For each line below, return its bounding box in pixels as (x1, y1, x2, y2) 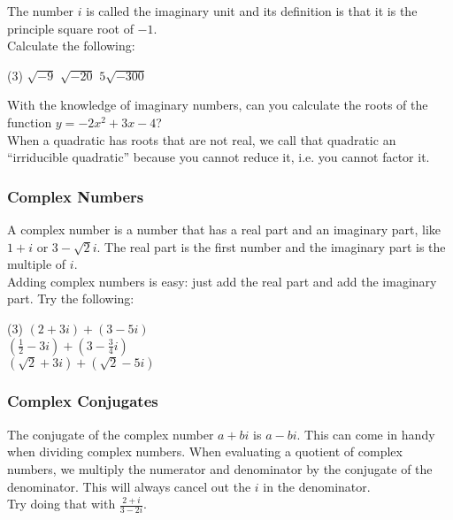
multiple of (7, 255, 66, 273)
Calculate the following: (7, 36, 135, 55)
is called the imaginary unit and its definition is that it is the (86, 2, 418, 19)
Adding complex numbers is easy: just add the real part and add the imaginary (7, 271, 437, 290)
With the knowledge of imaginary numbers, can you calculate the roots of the (7, 96, 428, 114)
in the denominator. (263, 477, 371, 495)
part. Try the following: (7, 289, 134, 308)
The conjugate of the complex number (7, 424, 214, 443)
